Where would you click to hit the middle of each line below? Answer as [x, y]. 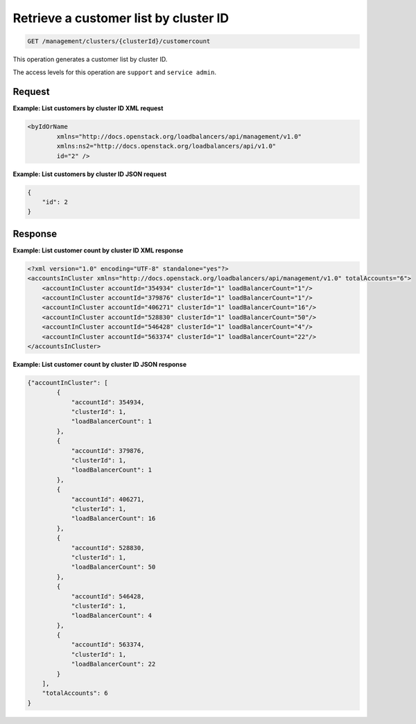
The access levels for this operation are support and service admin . [114, 72]
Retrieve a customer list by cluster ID [121, 18]
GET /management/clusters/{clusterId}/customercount [119, 41]
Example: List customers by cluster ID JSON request [90, 174]
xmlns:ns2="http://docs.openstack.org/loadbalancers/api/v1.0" [166, 146]
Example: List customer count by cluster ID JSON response [100, 364]
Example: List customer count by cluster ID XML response [98, 250]
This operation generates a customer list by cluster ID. [90, 60]
